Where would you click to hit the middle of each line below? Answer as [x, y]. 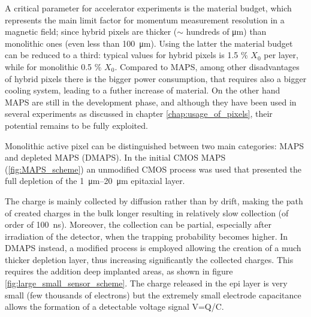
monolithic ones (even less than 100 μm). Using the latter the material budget [149, 43]
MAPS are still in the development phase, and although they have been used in [151, 102]
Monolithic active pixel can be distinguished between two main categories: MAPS [155, 145]
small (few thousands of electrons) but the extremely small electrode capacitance [153, 295]
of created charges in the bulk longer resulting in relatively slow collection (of [147, 212]
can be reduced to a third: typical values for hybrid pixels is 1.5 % [126, 55]
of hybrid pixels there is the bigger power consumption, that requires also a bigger [156, 78]
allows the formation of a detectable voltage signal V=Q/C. [114, 307]
